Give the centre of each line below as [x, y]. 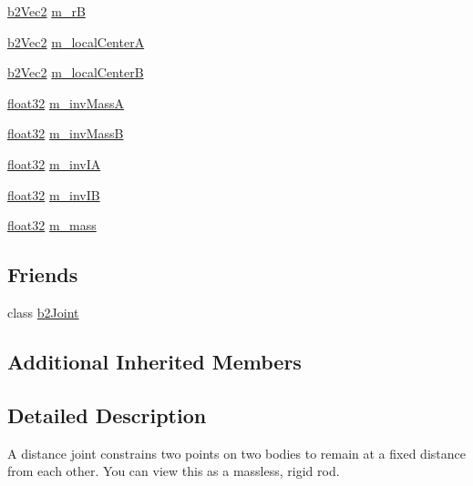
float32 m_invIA [54, 163]
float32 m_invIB [54, 194]
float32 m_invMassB [66, 133]
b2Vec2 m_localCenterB [76, 72]
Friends [43, 274]
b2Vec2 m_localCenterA [76, 41]
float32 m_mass [52, 225]
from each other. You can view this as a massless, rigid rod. [174, 471]
